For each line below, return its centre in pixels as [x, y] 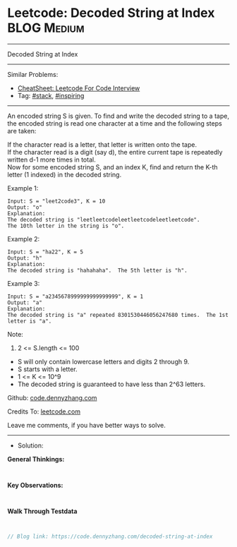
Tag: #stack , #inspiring [51, 95]
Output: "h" [25, 258]
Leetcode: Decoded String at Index [111, 13]
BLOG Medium [46, 28]
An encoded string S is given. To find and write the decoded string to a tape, [118, 116]
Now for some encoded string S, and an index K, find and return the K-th [113, 167]
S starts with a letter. [47, 369]
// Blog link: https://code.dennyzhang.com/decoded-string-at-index [110, 536]
